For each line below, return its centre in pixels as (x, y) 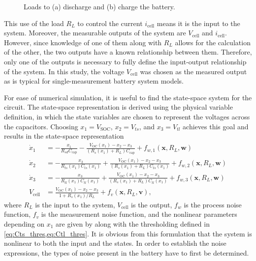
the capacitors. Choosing (41, 126)
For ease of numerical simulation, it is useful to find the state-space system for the (128, 97)
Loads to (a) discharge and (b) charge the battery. (99, 6)
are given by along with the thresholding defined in (133, 223)
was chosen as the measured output (193, 71)
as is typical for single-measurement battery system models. (94, 81)
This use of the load (34, 23)
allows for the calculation (213, 42)
